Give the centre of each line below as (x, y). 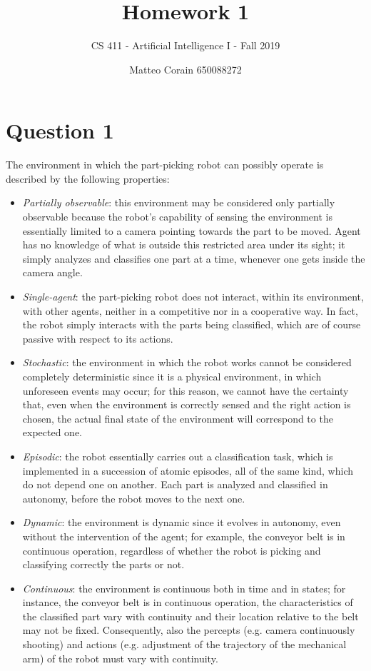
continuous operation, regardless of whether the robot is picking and (172, 550)
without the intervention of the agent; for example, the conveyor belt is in (184, 536)
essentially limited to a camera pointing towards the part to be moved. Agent (192, 230)
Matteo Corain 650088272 (185, 69)
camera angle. (52, 272)
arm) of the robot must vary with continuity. (120, 658)
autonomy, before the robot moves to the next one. (134, 498)
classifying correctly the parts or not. (103, 564)
